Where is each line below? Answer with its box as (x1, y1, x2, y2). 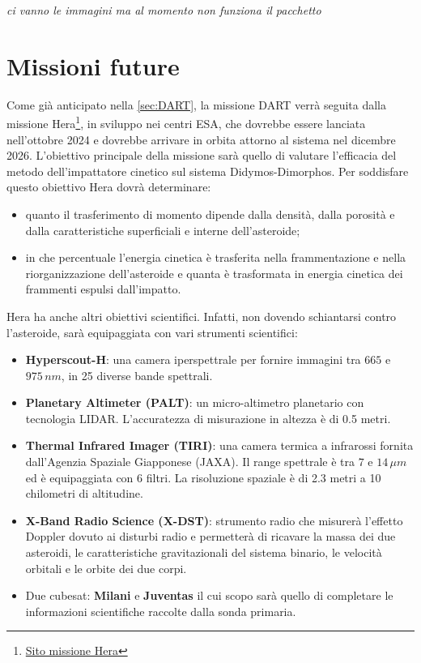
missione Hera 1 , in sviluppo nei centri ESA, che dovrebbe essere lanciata (6, 113, 366, 131)
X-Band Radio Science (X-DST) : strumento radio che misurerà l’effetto (25, 511, 403, 528)
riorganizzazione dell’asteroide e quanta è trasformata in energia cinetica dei (25, 264, 403, 281)
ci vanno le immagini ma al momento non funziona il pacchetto (6, 2, 321, 18)
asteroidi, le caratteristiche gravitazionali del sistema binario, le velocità (25, 544, 382, 561)
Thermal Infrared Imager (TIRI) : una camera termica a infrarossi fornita (25, 437, 414, 454)
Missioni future (6, 49, 180, 82)
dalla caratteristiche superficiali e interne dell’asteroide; (25, 221, 300, 238)
